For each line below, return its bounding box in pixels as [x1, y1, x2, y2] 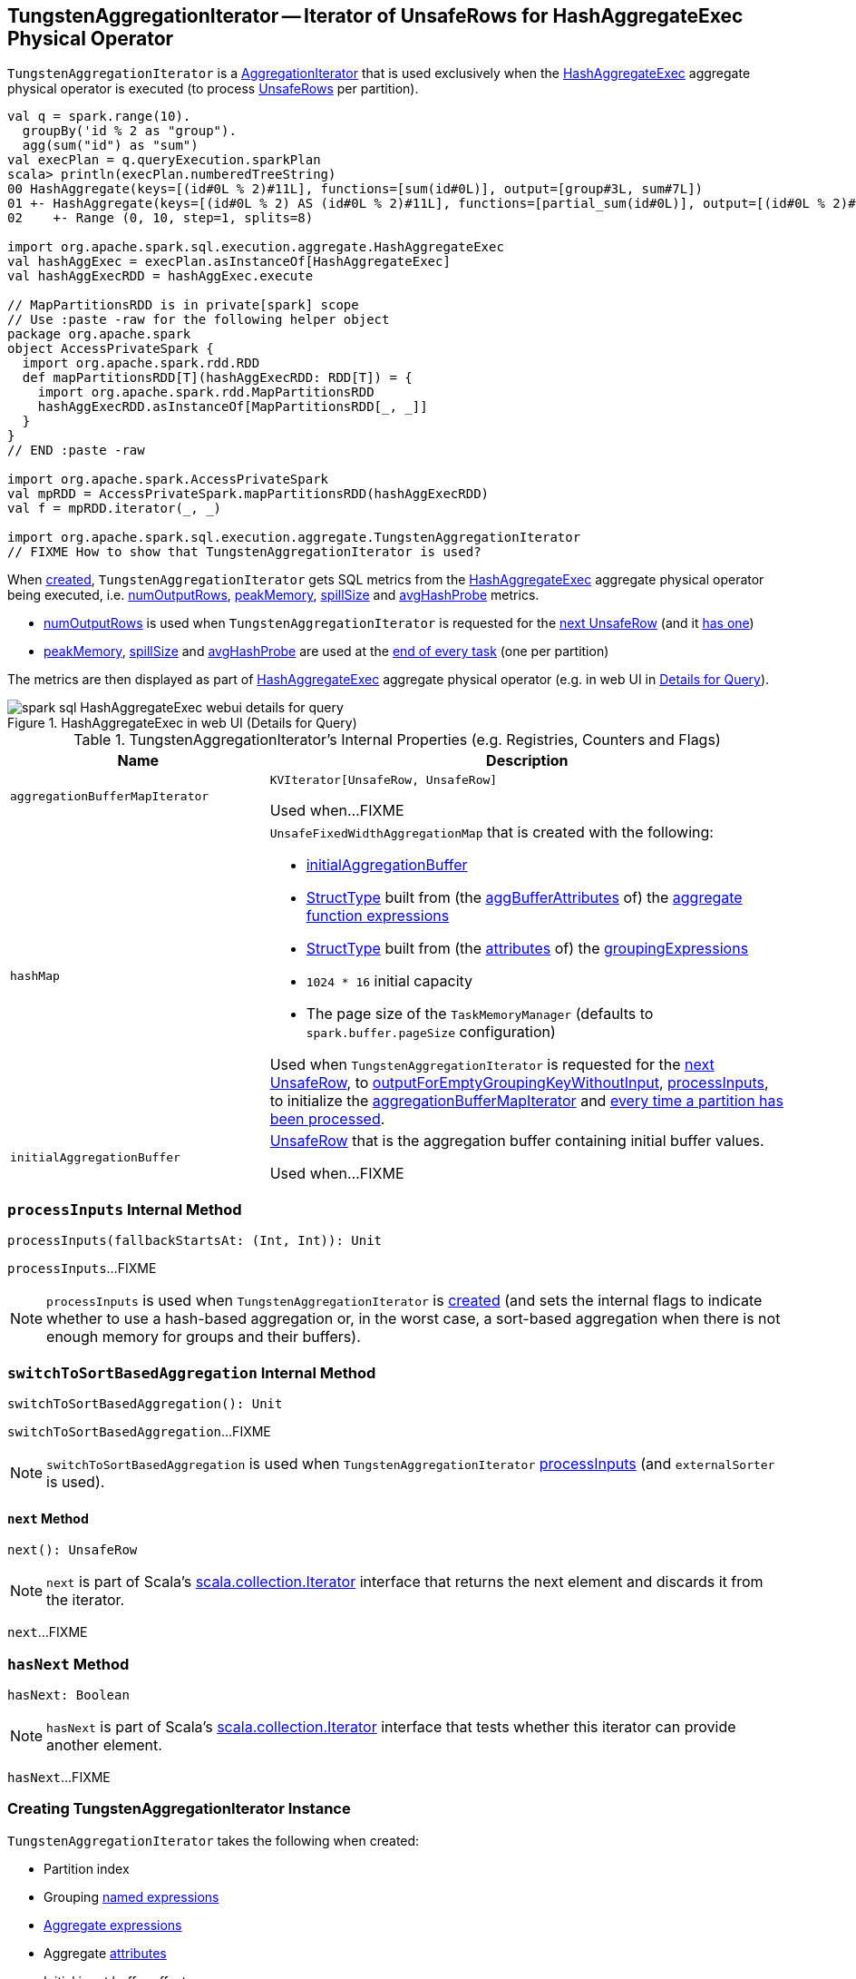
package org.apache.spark [7, 327, 191, 342]
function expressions [306, 906, 450, 926]
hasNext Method [7, 1654, 130, 1673]
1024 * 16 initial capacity [306, 972, 473, 991]
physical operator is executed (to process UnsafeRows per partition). [7, 81, 419, 97]
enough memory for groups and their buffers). [46, 1327, 361, 1347]
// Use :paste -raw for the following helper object [7, 312, 390, 328]
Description [486, 751, 569, 770]
